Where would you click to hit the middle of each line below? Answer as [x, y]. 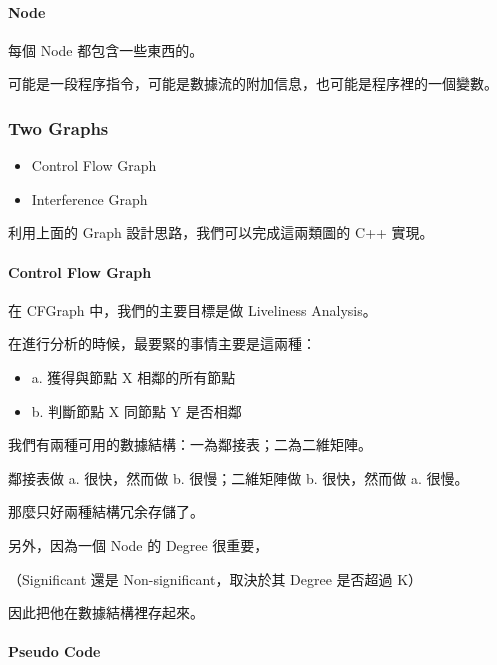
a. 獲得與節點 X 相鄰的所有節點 [133, 376]
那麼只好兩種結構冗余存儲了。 [106, 511]
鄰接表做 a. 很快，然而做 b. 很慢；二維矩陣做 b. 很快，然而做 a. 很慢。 [238, 477]
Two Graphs [58, 127]
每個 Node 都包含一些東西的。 [106, 49]
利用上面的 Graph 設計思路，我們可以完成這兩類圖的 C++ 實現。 [221, 232]
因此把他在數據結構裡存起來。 [106, 612]
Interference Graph [89, 198]
